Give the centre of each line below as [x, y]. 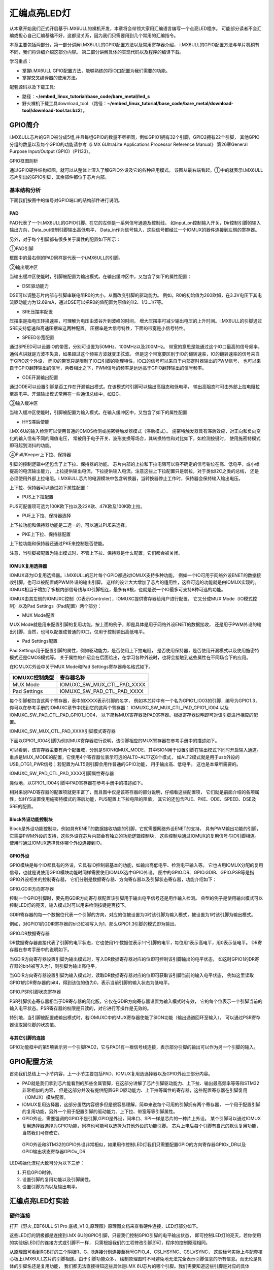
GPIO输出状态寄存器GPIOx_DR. [55, 1152]
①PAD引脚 [22, 248]
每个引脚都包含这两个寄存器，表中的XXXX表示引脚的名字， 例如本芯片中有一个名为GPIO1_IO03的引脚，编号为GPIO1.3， [134, 701]
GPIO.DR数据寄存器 [30, 933]
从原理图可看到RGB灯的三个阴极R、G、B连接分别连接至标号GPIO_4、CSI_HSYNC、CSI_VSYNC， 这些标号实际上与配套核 [136, 1252]
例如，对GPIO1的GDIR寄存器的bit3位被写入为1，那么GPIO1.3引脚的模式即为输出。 [94, 924]
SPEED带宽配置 [38, 337]
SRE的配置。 [23, 806]
